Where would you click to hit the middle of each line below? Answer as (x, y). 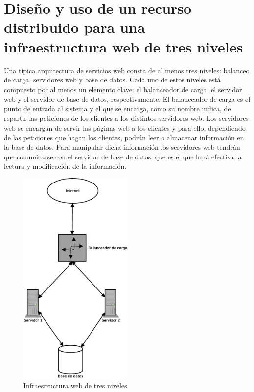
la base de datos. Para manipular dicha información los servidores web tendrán (122, 147)
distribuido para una (75, 27)
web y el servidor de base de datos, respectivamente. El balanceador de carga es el (127, 99)
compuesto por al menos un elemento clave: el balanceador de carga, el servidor (123, 89)
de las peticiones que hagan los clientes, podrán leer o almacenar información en (124, 137)
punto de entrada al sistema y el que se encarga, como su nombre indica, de (117, 108)
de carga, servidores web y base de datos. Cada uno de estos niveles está (112, 80)
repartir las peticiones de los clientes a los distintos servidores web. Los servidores (126, 118)
